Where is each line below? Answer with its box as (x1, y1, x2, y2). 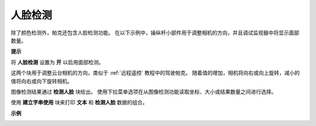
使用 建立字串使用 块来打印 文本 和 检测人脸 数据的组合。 (11, 99, 148, 106)
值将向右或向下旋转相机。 (11, 78, 73, 85)
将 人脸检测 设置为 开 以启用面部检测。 (11, 58, 104, 65)
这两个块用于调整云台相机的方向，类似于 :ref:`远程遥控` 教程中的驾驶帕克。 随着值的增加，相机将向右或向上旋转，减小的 (11, 69, 300, 76)
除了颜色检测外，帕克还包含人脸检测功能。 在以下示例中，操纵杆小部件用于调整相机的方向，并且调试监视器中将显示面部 (11, 29, 300, 36)
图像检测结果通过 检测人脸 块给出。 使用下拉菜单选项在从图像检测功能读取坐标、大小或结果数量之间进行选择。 (11, 88, 277, 95)
